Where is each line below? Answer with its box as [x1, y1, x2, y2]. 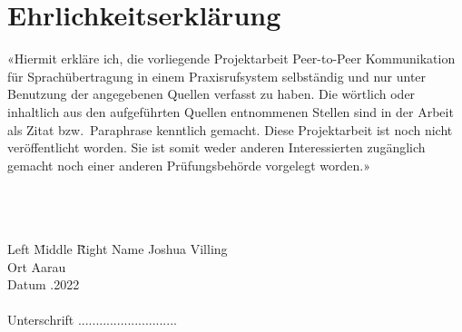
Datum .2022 [7, 275, 80, 294]
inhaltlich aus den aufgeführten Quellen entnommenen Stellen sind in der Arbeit [7, 102, 454, 121]
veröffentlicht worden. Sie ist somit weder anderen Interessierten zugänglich [7, 138, 426, 157]
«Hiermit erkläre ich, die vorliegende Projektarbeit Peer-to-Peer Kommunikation [7, 49, 456, 68]
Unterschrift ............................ [7, 310, 177, 329]
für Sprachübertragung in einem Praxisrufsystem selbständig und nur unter [7, 66, 427, 85]
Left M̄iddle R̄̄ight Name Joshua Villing [7, 239, 228, 259]
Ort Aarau [7, 257, 66, 276]
